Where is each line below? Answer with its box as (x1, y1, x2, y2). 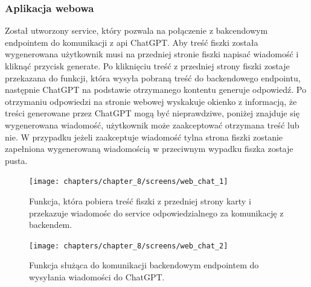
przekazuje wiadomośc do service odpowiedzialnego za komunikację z (29, 206, 284, 219)
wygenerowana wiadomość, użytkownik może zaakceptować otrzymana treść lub (5, 118, 300, 131)
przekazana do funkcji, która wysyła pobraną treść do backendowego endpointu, (5, 71, 301, 84)
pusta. (5, 154, 28, 166)
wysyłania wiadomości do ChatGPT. (29, 271, 165, 283)
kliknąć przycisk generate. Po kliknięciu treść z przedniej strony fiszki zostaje (5, 60, 290, 72)
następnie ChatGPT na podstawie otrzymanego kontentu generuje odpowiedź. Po (5, 83, 306, 96)
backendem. (29, 218, 72, 231)
